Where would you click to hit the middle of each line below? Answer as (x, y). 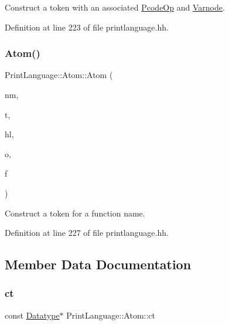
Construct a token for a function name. (75, 213)
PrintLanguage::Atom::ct (111, 315)
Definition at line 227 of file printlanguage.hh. (87, 233)
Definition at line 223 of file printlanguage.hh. (87, 27)
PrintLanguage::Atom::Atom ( (59, 75)
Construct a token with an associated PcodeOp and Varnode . (115, 7)
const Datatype (32, 315)
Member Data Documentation (98, 264)
